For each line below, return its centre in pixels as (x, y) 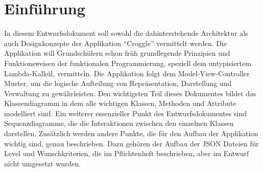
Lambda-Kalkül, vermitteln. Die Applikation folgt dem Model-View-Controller (127, 73)
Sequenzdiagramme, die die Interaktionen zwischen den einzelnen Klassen (119, 123)
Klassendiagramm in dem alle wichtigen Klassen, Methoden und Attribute (120, 103)
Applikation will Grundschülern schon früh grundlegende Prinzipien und (117, 53)
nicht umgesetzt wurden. (43, 163)
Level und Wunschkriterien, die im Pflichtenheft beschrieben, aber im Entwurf (127, 153)
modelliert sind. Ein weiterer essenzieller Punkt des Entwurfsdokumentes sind (125, 113)
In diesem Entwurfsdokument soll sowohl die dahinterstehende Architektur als (126, 33)
